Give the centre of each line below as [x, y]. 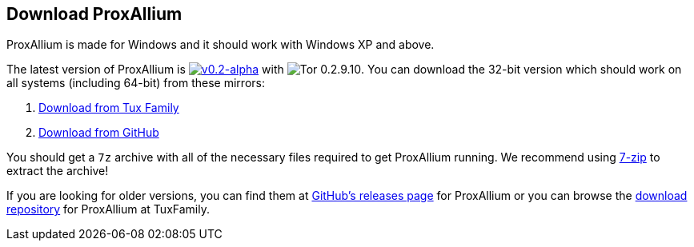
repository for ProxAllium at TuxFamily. [108, 209]
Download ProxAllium [94, 14]
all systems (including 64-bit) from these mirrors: [136, 83]
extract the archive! [58, 171]
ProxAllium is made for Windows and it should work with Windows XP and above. [221, 45]
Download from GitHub [99, 133]
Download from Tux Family [109, 108]
